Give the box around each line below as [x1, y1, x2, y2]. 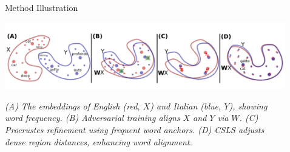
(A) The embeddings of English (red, [5, 99, 140, 112]
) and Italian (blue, [150, 99, 221, 112]
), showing [229, 99, 268, 112]
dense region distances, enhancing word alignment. [5, 135, 192, 148]
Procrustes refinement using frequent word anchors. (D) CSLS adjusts [5, 123, 265, 136]
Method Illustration [5, 1, 78, 13]
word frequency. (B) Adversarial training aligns [5, 111, 180, 124]
